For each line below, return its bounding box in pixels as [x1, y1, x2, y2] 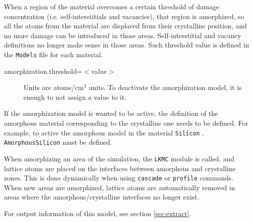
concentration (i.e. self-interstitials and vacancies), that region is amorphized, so [4, 11, 244, 21]
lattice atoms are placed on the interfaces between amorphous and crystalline [4, 163, 236, 173]
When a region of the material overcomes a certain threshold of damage [4, 1, 219, 11]
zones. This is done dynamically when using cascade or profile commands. [4, 173, 233, 183]
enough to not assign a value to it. [24, 91, 126, 102]
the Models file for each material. [4, 49, 103, 59]
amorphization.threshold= [4, 66, 82, 76]
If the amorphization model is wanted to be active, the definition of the [4, 108, 218, 118]
